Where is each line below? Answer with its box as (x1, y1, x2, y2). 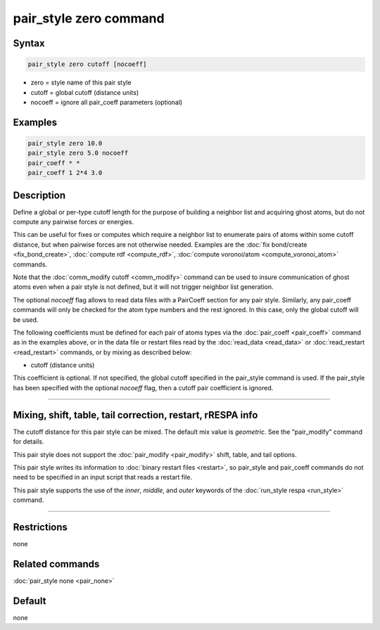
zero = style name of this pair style (30, 78, 132, 87)
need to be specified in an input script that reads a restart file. (13, 473, 193, 482)
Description (13, 189, 66, 201)
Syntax (13, 37, 45, 49)
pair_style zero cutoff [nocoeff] (27, 60, 147, 68)
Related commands (13, 558, 100, 570)
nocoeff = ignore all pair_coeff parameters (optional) (30, 98, 183, 106)
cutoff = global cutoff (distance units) (30, 88, 139, 96)
